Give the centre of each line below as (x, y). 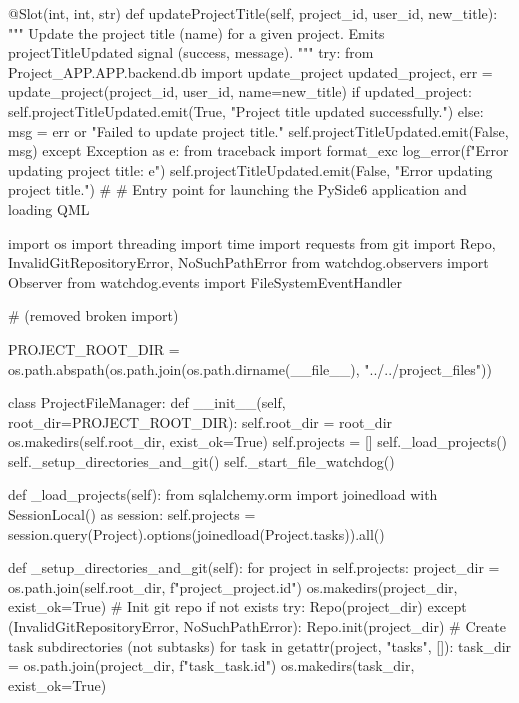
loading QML (49, 208)
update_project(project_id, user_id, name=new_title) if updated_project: (240, 91)
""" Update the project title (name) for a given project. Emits (196, 32)
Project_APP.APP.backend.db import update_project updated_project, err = (250, 71)
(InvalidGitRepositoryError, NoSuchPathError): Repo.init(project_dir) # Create (257, 626)
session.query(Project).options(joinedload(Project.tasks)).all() (196, 533)
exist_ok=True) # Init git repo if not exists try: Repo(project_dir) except (237, 606)
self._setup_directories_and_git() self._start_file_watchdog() (201, 460)
